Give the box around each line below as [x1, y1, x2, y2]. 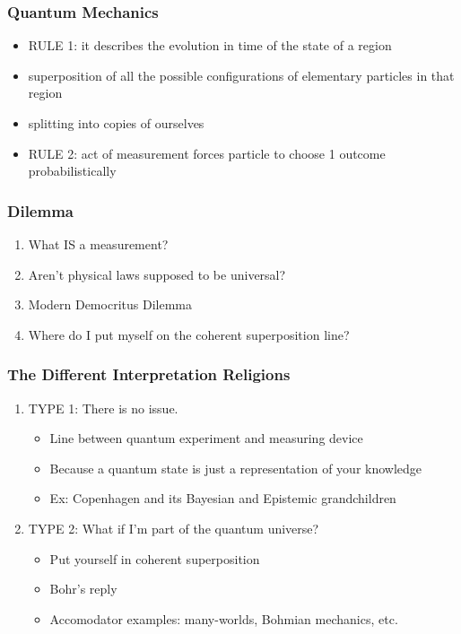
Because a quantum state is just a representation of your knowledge [49, 458, 422, 477]
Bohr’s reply [49, 579, 117, 598]
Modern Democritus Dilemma [28, 295, 192, 314]
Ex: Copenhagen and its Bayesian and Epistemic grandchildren [49, 489, 396, 508]
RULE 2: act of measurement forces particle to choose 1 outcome [28, 143, 386, 162]
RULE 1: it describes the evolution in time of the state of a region [28, 36, 392, 55]
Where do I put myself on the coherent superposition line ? [28, 325, 350, 343]
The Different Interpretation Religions [7, 363, 291, 386]
